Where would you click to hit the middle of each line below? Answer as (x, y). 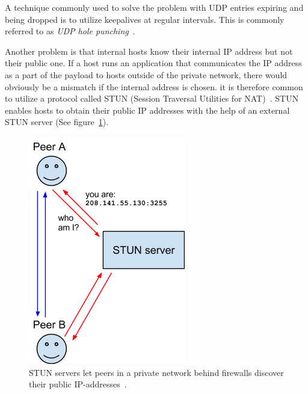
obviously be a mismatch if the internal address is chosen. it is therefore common (154, 86)
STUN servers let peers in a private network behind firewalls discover (156, 372)
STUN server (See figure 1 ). (57, 122)
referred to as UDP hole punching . (70, 31)
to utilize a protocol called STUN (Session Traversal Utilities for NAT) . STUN (152, 98)
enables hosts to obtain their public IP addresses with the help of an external (147, 110)
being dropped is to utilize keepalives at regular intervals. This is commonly (145, 19)
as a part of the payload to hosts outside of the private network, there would (146, 74)
